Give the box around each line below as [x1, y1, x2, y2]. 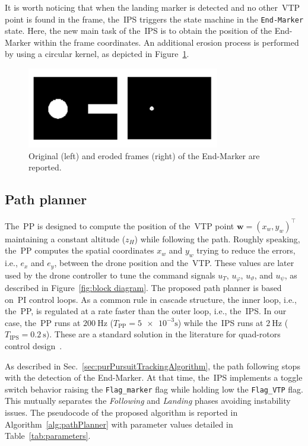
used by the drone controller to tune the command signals [5, 268, 215, 281]
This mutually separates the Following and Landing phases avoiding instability [5, 394, 291, 407]
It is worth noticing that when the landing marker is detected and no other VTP [5, 1, 300, 13]
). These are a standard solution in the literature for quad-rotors [46, 328, 281, 340]
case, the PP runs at [5, 316, 81, 328]
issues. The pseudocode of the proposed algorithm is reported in [5, 406, 238, 419]
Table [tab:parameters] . [5, 429, 91, 442]
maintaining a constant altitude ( [5, 232, 126, 245]
